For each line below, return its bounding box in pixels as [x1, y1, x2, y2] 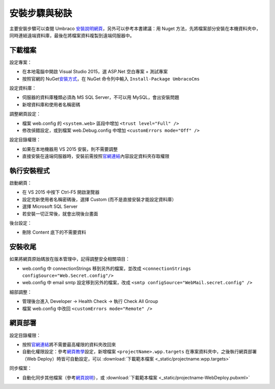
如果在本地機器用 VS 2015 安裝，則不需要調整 [22, 146, 118, 152]
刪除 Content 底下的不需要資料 [22, 229, 87, 235]
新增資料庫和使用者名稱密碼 [22, 101, 80, 107]
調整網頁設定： [9, 111, 41, 117]
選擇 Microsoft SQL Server [22, 204, 78, 210]
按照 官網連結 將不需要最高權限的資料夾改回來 [22, 341, 116, 347]
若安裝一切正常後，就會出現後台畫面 [22, 210, 98, 216]
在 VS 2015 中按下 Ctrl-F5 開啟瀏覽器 [22, 189, 100, 196]
